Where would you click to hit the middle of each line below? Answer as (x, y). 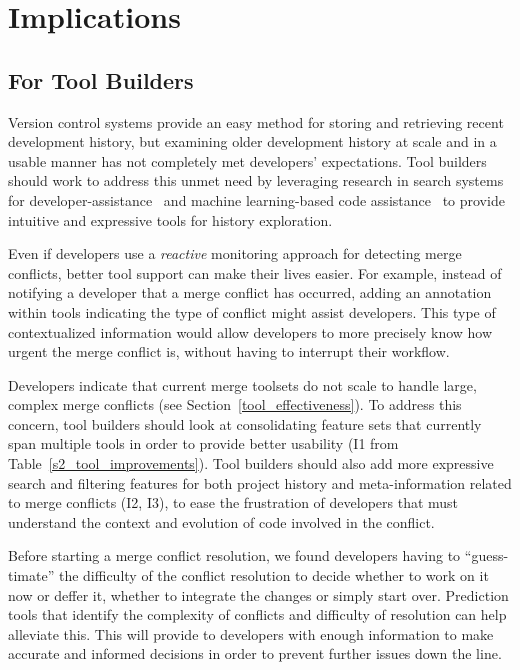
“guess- (486, 555)
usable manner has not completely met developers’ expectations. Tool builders (247, 160)
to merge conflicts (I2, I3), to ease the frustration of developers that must (233, 502)
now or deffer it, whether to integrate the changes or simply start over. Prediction (258, 594)
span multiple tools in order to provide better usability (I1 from (203, 443)
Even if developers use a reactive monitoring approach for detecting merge (235, 253)
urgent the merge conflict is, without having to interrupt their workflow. (229, 351)
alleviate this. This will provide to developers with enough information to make (251, 633)
